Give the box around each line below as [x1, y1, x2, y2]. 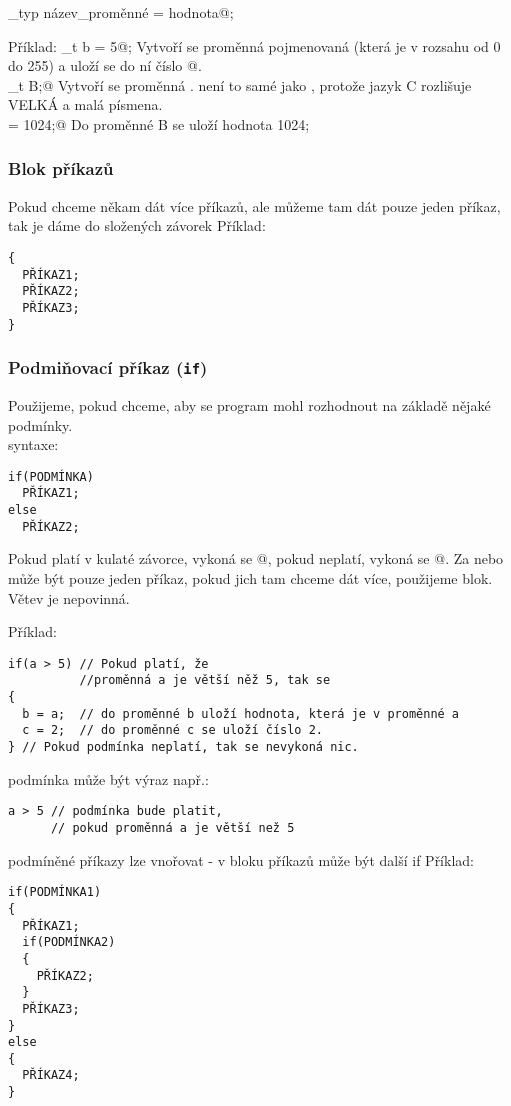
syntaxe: [8, 434, 59, 455]
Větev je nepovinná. [8, 587, 130, 608]
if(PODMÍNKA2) [22, 935, 116, 950]
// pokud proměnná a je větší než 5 [50, 821, 295, 835]
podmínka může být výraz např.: [8, 768, 209, 789]
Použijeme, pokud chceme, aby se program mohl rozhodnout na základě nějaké [8, 395, 491, 416]
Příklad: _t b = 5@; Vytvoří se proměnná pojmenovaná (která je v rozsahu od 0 [8, 35, 501, 56]
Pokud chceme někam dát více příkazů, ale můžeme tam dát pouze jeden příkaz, [8, 195, 501, 216]
